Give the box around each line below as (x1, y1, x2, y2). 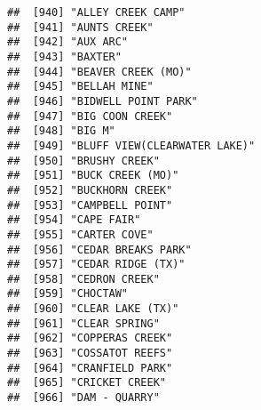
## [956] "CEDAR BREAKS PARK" (7, 243, 192, 256)
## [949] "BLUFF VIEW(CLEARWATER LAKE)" (7, 139, 256, 152)
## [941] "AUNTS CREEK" (7, 20, 154, 34)
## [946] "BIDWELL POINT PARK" (7, 94, 198, 108)
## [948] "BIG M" (7, 125, 115, 138)
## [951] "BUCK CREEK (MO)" (7, 169, 179, 182)
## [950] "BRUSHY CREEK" (7, 154, 160, 167)
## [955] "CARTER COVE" (7, 228, 154, 241)
